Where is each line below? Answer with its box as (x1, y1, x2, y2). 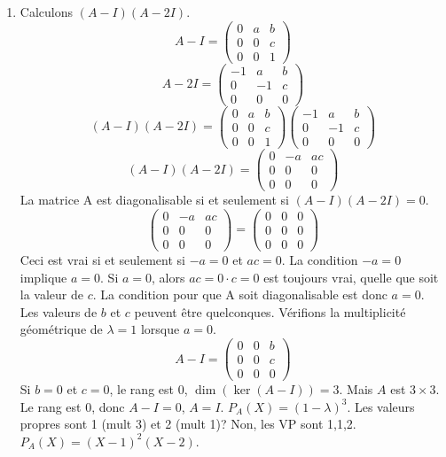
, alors (152, 267, 185, 286)
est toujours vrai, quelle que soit (263, 267, 439, 286)
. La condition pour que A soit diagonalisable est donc (92, 285, 387, 304)
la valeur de (20, 285, 84, 304)
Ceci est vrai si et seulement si (20, 250, 185, 268)
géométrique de (20, 320, 103, 338)
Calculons (20, 3, 73, 20)
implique (20, 267, 67, 286)
